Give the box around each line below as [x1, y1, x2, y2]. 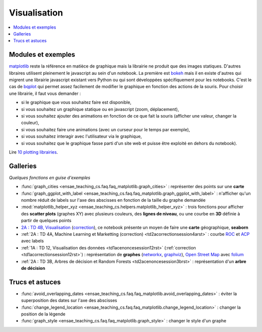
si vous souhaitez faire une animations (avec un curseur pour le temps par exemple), [21, 126, 190, 132]
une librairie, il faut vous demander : [9, 90, 81, 96]
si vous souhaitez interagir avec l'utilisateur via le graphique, [21, 134, 142, 140]
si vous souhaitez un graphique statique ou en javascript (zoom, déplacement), [21, 106, 179, 112]
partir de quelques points [21, 218, 72, 224]
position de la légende [21, 311, 65, 317]
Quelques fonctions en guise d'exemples [9, 175, 91, 180]
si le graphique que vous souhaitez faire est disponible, [21, 100, 131, 105]
